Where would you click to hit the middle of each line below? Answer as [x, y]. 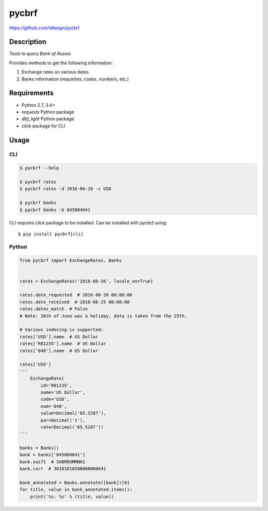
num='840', [54, 406]
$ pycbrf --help [39, 168]
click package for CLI [43, 126]
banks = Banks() [39, 448]
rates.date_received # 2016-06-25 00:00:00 [75, 302]
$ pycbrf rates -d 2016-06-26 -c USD [66, 189]
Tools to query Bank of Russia [40, 54]
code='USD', [55, 399]
